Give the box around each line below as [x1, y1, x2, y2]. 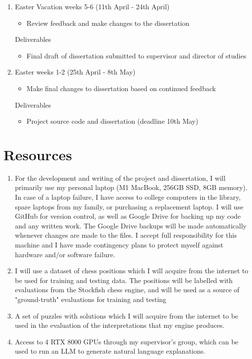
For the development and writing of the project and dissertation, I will [15, 172, 226, 183]
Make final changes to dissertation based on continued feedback [26, 83, 216, 93]
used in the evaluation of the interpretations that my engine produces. [15, 320, 225, 330]
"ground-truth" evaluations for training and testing [15, 294, 167, 304]
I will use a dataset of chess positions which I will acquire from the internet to [15, 265, 249, 276]
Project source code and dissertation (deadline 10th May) [26, 116, 198, 126]
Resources [3, 144, 72, 164]
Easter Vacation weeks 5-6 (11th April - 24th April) [15, 1, 170, 11]
